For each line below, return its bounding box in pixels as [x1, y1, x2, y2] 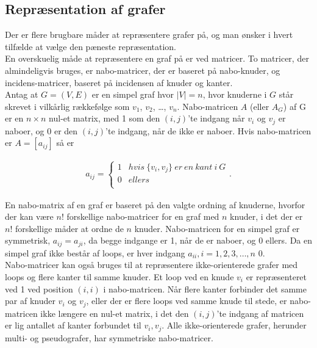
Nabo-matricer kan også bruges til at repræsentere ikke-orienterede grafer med [5, 258, 298, 271]
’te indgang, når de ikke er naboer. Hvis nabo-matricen [105, 124, 312, 137]
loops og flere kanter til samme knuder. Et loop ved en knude [5, 270, 234, 283]
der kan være [5, 210, 54, 223]
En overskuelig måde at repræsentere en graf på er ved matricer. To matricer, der [5, 52, 309, 65]
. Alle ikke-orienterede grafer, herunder [162, 319, 307, 332]
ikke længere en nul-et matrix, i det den [40, 306, 189, 319]
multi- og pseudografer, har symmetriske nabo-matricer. [5, 331, 213, 344]
